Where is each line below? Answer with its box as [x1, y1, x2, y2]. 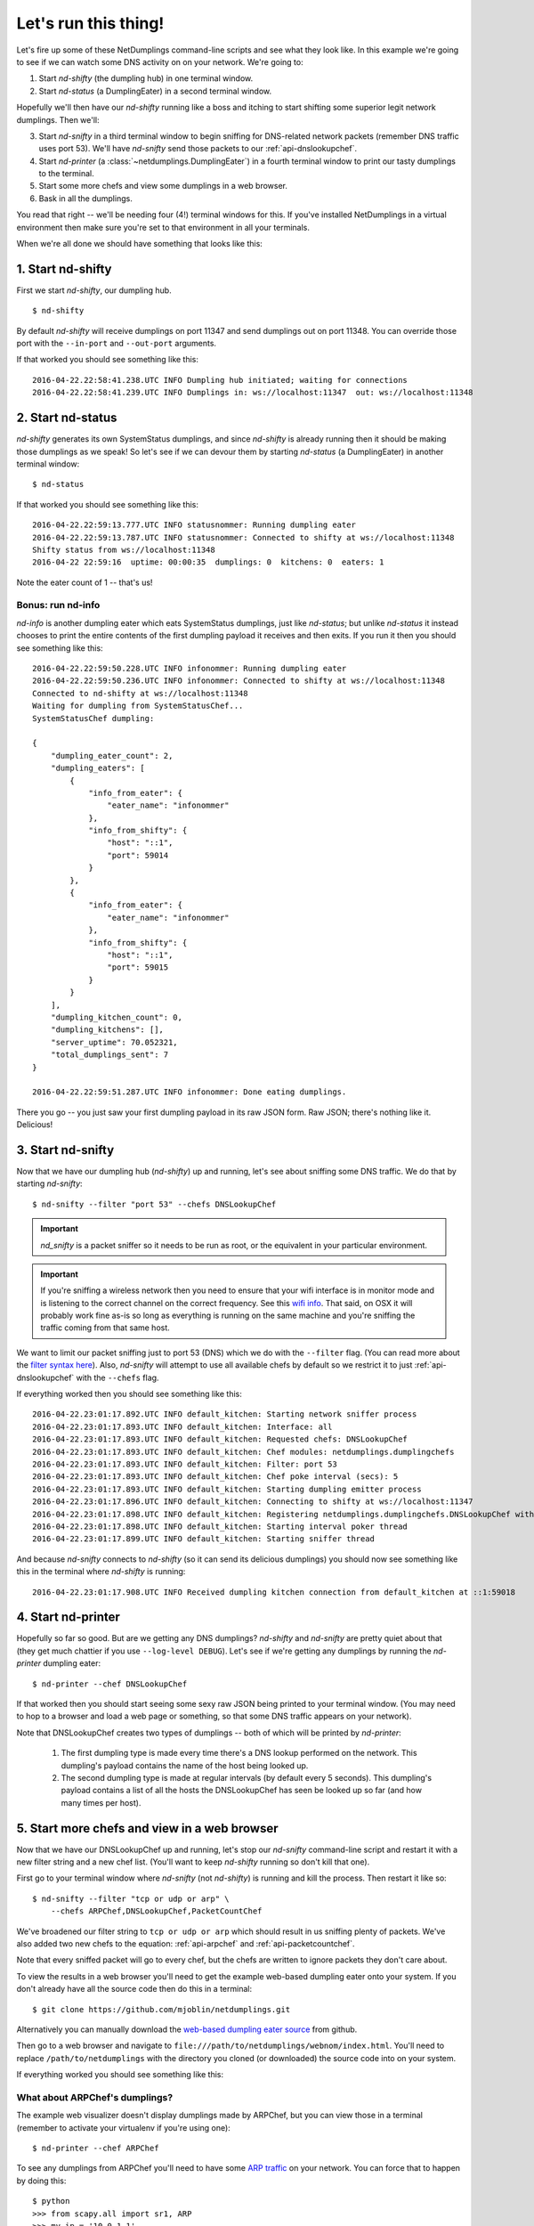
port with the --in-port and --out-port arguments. [16, 338, 217, 349]
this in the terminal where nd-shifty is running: [16, 1566, 186, 1577]
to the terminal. [38, 168, 95, 179]
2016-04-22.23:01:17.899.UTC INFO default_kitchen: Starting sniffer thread [32, 1534, 376, 1544]
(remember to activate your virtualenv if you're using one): [16, 2122, 231, 2133]
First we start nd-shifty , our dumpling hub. [16, 285, 173, 296]
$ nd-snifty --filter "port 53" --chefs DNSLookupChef [32, 1198, 277, 1209]
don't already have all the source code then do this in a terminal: [16, 1984, 253, 1994]
